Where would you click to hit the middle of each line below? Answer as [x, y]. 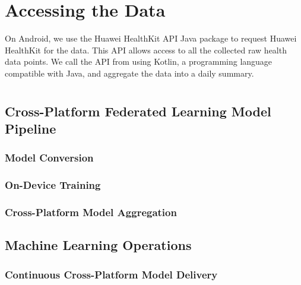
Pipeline [31, 129]
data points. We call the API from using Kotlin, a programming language [139, 61]
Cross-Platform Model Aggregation [91, 212]
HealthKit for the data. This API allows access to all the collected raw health [146, 50]
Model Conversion [49, 158]
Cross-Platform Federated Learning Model [138, 111]
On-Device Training [53, 185]
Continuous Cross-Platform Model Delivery [111, 274]
